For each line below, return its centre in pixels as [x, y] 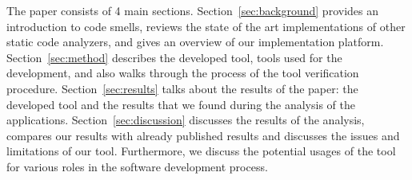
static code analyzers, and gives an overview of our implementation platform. [195, 42]
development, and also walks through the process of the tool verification [183, 73]
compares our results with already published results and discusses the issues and [203, 135]
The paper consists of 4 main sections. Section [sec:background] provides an [192, 10]
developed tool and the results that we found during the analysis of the [181, 104]
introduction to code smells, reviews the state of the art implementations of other [206, 26]
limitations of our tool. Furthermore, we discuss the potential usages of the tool [201, 151]
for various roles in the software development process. [137, 166]
